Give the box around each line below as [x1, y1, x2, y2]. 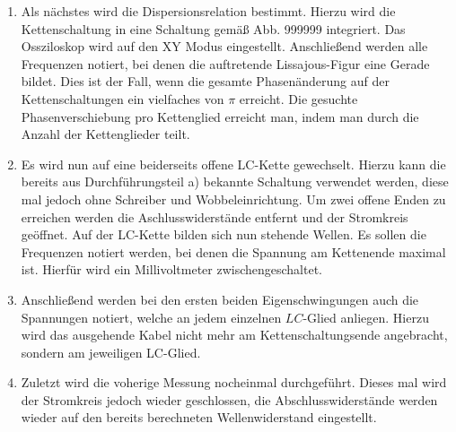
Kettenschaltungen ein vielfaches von [21, 89, 224, 108]
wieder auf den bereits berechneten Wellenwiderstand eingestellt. [21, 408, 377, 427]
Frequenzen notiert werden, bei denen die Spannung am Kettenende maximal [21, 242, 446, 261]
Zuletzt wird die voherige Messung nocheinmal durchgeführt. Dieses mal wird [21, 373, 447, 392]
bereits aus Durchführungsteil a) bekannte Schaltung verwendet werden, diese [21, 172, 449, 191]
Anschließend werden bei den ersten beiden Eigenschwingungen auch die [21, 289, 419, 308]
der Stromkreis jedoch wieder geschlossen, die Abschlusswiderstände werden [21, 390, 438, 409]
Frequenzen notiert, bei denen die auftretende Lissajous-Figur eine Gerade [21, 54, 430, 73]
